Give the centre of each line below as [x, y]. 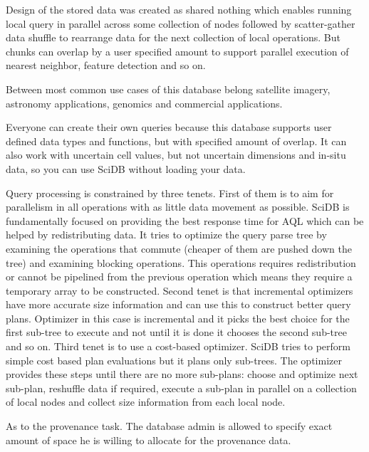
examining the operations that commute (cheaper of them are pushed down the [179, 248]
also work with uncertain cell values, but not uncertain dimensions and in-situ [176, 155]
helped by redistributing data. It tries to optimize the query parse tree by [166, 235]
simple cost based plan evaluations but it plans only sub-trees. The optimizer [174, 360]
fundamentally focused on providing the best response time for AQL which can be [185, 220]
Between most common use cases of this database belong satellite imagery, [168, 89]
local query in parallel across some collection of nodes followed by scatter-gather [181, 23]
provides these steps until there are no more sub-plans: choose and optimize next [182, 374]
